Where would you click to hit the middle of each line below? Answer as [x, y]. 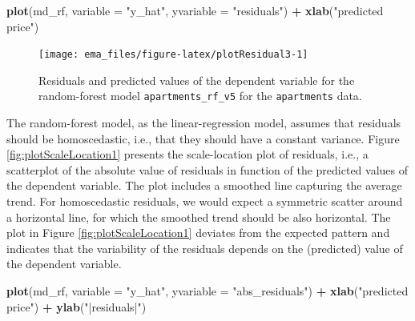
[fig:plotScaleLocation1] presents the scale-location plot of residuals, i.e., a [187, 154]
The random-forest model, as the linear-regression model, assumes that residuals [204, 123]
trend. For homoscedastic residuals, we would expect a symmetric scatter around [205, 201]
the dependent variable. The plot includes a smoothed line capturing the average [204, 185]
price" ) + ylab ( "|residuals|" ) [77, 306]
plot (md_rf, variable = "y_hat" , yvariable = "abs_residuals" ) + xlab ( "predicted [207, 291]
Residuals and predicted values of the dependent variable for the [197, 80]
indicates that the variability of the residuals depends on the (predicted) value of [205, 248]
